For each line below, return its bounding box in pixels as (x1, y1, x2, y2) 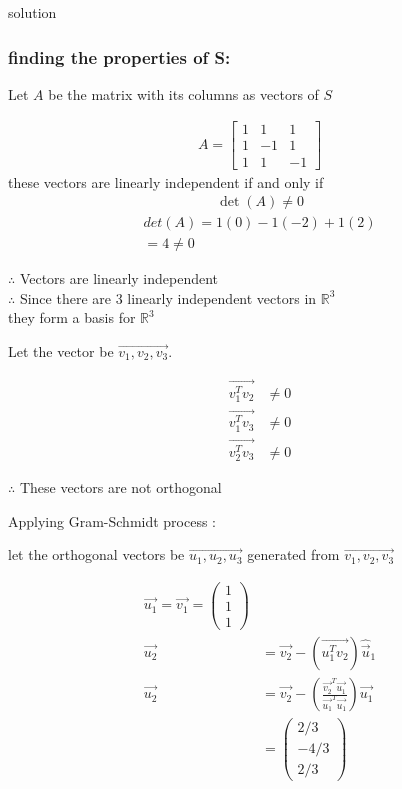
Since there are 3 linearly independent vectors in (19, 287, 317, 308)
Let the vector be (8, 341, 114, 361)
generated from (247, 544, 340, 565)
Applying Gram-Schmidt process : (8, 510, 217, 531)
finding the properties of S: (8, 44, 231, 69)
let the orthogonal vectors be (8, 544, 185, 565)
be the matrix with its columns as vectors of (48, 83, 319, 104)
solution (8, 2, 57, 22)
